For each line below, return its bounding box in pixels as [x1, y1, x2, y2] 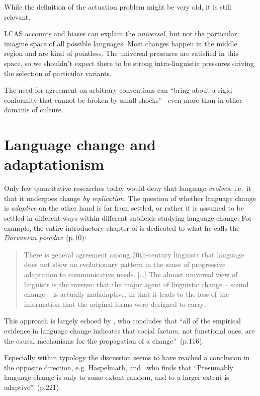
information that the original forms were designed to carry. [24, 298, 205, 309]
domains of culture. [4, 104, 63, 115]
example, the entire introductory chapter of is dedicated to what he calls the [4, 222, 240, 233]
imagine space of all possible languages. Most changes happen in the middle [4, 38, 237, 48]
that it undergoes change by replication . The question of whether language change [4, 192, 256, 203]
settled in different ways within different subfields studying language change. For [4, 213, 252, 223]
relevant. [4, 11, 31, 22]
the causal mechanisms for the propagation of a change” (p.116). [4, 335, 204, 346]
